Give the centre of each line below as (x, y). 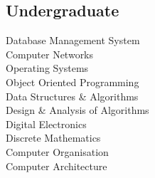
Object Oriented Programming (73, 82)
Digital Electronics (46, 124)
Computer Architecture (57, 166)
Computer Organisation (57, 151)
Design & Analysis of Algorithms (77, 110)
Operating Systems (47, 68)
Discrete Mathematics (53, 138)
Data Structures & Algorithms (72, 96)
